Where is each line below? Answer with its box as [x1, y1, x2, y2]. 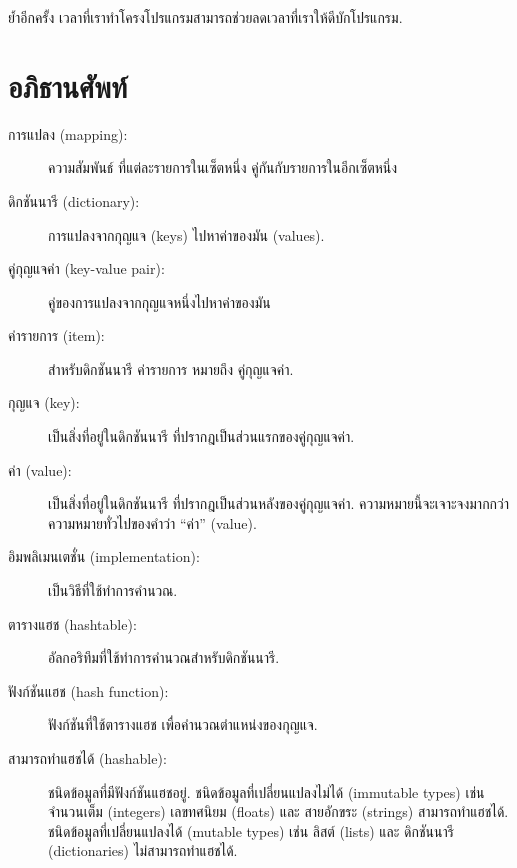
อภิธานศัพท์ [8, 65, 128, 106]
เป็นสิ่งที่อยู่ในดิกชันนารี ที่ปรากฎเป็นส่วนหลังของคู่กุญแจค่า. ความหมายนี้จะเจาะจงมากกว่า [48, 493, 510, 514]
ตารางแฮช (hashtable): [8, 613, 137, 634]
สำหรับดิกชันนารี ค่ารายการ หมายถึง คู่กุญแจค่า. [48, 358, 294, 379]
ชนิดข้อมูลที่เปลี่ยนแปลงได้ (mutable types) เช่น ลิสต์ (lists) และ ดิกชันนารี [48, 820, 454, 841]
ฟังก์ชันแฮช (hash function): [8, 680, 169, 701]
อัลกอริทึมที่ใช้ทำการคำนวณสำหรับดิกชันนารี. [48, 647, 280, 668]
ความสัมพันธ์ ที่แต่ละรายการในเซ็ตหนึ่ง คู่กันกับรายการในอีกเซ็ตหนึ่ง [48, 157, 398, 178]
